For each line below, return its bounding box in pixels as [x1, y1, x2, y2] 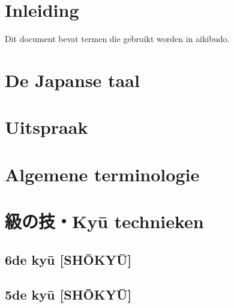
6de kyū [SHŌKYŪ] [5, 250, 132, 268]
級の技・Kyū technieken [5, 209, 204, 234]
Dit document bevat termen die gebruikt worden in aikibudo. [5, 32, 230, 45]
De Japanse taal [5, 67, 140, 92]
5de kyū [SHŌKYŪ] [5, 285, 132, 304]
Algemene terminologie [5, 162, 200, 186]
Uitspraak [5, 115, 88, 139]
